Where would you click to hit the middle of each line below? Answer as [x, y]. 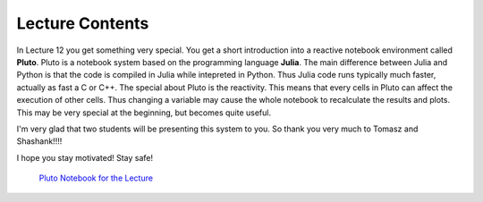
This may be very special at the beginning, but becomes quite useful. [144, 113]
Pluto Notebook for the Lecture [96, 178]
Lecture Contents [83, 23]
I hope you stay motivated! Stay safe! [85, 157]
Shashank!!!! [39, 141]
